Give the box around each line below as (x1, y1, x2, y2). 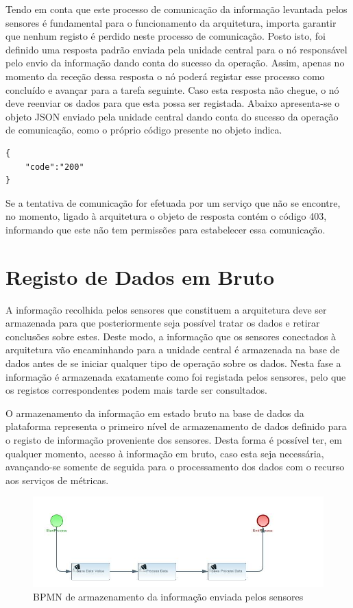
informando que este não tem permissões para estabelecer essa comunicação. (5, 222, 326, 236)
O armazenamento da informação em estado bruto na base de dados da (5, 405, 304, 420)
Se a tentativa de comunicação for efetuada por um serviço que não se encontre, (5, 195, 341, 210)
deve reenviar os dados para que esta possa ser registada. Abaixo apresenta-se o (5, 96, 340, 110)
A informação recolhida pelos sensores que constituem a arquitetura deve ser (5, 302, 327, 316)
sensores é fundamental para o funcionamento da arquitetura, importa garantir (5, 15, 337, 29)
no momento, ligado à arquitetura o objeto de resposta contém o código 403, (5, 209, 327, 223)
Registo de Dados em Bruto (5, 262, 275, 290)
